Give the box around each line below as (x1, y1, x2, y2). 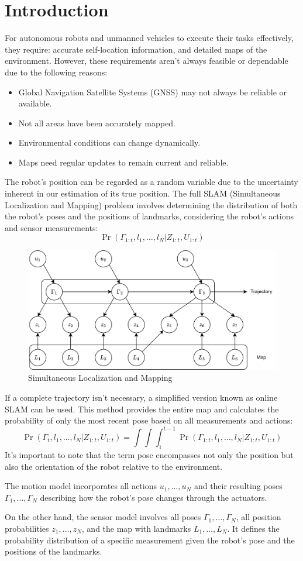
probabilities (5, 522, 49, 534)
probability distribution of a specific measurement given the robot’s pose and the (5, 534, 295, 546)
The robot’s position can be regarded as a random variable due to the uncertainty (5, 175, 298, 188)
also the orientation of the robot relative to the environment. (5, 460, 223, 472)
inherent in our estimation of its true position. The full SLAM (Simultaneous (5, 187, 281, 199)
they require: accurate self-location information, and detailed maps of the (5, 43, 267, 55)
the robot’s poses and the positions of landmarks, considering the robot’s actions (5, 210, 294, 222)
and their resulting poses (194, 480, 283, 492)
